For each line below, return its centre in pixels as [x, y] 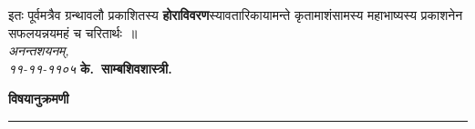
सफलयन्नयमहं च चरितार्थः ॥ [73, 32]
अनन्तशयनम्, [39, 50]
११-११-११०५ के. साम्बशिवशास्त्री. [90, 68]
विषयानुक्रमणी [39, 99]
